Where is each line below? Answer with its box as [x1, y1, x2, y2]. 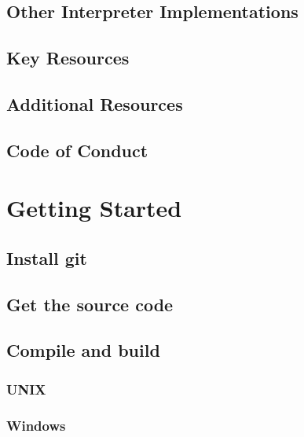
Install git [6, 245, 87, 270]
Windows [6, 415, 66, 435]
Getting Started [6, 192, 182, 224]
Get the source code [6, 292, 174, 316]
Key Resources [6, 46, 130, 70]
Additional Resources [6, 91, 183, 116]
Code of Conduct [6, 138, 148, 162]
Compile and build [6, 338, 160, 362]
